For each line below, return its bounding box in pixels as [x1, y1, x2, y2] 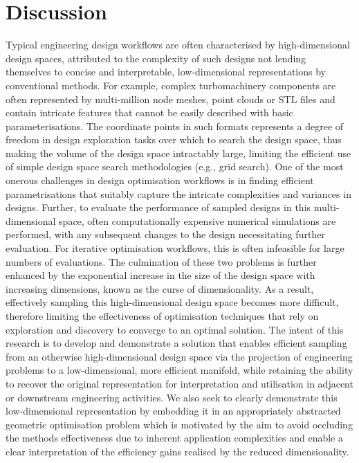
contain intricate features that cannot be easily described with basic [6, 105, 293, 120]
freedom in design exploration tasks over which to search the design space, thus [6, 132, 342, 147]
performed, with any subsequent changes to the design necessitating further [6, 227, 325, 242]
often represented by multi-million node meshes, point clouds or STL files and [6, 91, 335, 106]
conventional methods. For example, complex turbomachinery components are [6, 78, 336, 92]
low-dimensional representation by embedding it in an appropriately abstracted [6, 403, 341, 418]
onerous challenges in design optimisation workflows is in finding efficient [6, 173, 314, 188]
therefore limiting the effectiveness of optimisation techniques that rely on [6, 309, 319, 323]
